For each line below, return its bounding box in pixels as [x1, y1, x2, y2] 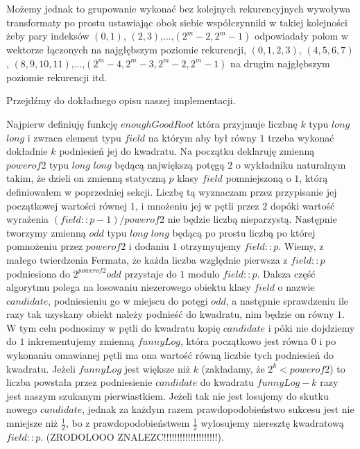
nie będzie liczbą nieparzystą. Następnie [167, 212, 337, 226]
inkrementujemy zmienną [28, 334, 135, 348]
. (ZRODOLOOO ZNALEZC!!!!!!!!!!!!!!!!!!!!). [40, 429, 224, 443]
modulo [188, 266, 220, 280]
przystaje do [124, 266, 177, 280]
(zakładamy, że [201, 361, 265, 375]
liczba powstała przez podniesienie [6, 375, 153, 389]
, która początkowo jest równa [180, 334, 309, 348]
